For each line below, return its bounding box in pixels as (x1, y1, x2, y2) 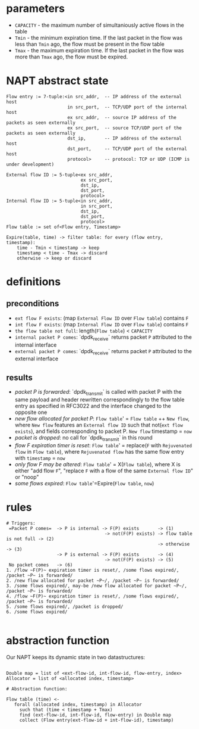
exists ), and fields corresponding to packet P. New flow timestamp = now (14, 428, 192, 435)
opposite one (14, 409, 48, 416)
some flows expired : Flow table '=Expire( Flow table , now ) (14, 479, 154, 487)
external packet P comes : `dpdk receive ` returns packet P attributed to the (14, 347, 192, 356)
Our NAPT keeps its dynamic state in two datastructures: (6, 653, 146, 661)
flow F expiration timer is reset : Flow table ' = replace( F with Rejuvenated (14, 441, 192, 448)
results (6, 372, 33, 382)
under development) (6, 161, 55, 167)
